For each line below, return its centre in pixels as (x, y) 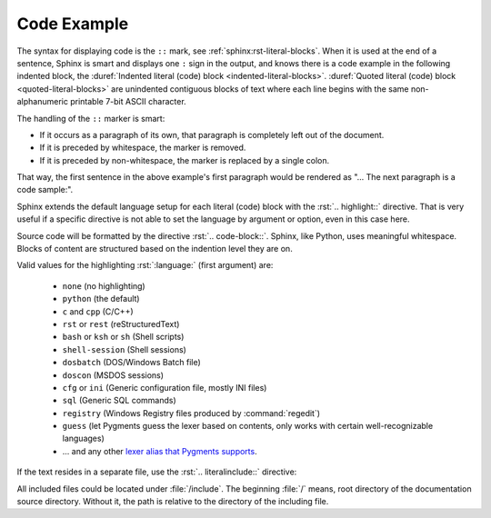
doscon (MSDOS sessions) (113, 375)
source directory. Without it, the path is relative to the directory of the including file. (173, 502)
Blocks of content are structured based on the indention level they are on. (155, 249)
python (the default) (101, 299)
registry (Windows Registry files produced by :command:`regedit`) (191, 413)
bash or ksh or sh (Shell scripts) (123, 337)
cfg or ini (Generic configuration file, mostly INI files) (165, 387)
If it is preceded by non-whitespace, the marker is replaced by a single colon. (185, 160)
